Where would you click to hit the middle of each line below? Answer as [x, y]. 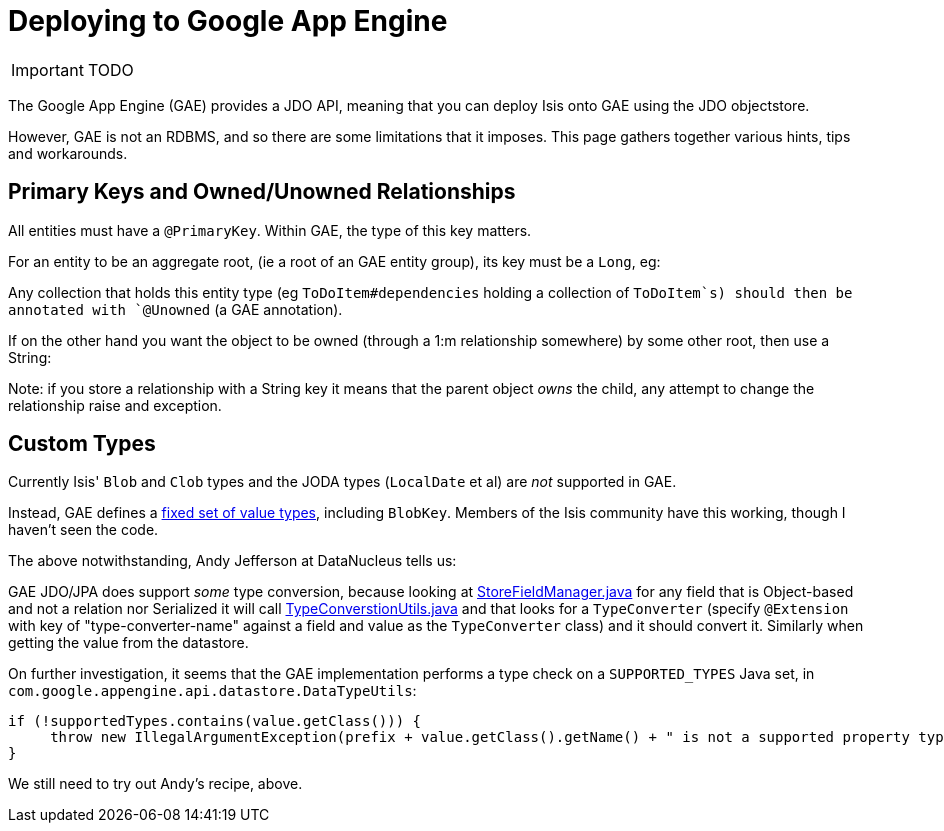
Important [47, 69]
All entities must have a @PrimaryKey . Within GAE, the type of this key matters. [270, 230]
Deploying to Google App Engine [228, 21]
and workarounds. [68, 153]
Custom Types [82, 444]
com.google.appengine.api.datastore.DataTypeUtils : [212, 691]
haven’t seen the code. [83, 530]
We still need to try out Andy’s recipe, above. [155, 784]
